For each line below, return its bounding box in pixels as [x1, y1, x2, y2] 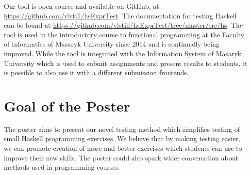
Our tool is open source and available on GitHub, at [4, 1, 159, 11]
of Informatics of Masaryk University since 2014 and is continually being [4, 39, 219, 49]
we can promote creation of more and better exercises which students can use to [4, 143, 242, 153]
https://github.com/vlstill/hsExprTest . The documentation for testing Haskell [4, 10, 237, 20]
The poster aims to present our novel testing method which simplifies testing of [4, 124, 240, 134]
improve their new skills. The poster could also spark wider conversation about [4, 152, 238, 162]
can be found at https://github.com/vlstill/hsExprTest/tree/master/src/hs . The [4, 20, 243, 30]
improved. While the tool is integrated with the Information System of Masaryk [4, 48, 242, 58]
